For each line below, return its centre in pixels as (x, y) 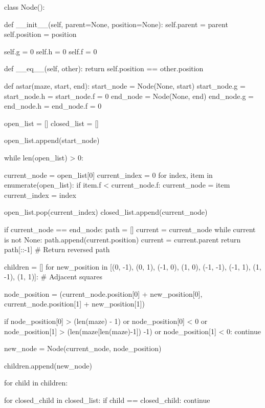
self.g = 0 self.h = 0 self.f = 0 (51, 51)
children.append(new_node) (48, 365)
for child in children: (36, 383)
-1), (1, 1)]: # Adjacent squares (53, 277)
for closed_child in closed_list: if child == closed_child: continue (107, 400)
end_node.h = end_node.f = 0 (53, 106)
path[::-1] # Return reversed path (57, 249)
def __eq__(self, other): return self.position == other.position (104, 68)
